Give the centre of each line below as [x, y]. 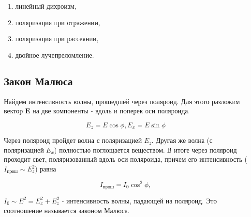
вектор [14, 111]
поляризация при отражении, [58, 22]
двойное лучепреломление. [55, 54]
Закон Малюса [38, 81]
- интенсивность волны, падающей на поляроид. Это [139, 200]
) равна [45, 169]
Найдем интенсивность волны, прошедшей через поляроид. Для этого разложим [122, 101]
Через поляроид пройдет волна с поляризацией [73, 140]
